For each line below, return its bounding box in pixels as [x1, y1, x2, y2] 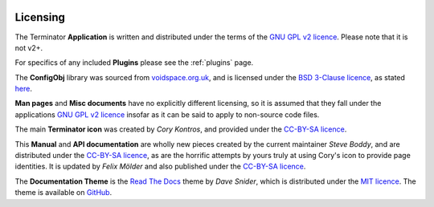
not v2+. [14, 43, 43, 52]
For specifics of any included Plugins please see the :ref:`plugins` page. [14, 58, 254, 67]
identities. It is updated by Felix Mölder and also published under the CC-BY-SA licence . [14, 161, 306, 172]
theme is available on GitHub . [14, 188, 113, 197]
